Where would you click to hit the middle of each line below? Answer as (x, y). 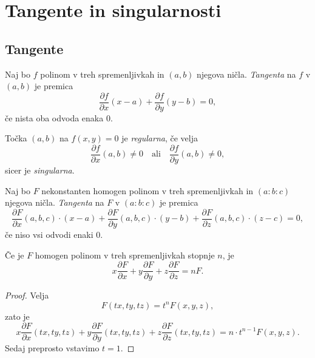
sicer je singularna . (40, 170)
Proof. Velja (27, 295)
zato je (17, 316)
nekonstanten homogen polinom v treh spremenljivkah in (147, 190)
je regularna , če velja (160, 138)
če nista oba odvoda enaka (54, 117)
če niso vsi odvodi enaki (49, 234)
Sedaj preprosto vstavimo (52, 348)
